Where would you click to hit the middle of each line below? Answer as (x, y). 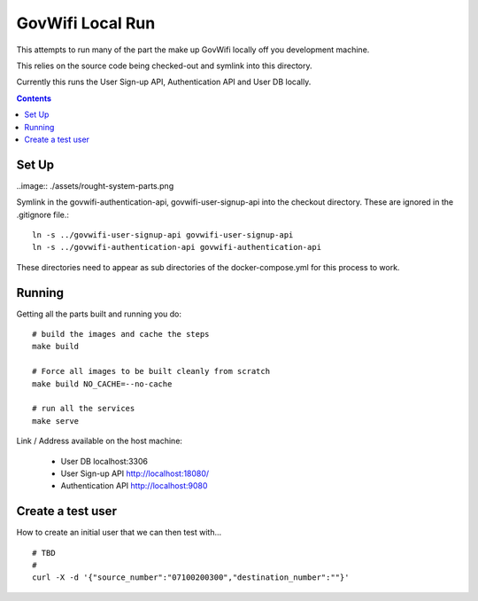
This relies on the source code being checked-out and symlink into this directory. (165, 66)
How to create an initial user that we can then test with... (119, 533)
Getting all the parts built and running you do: (99, 314)
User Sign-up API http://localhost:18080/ (135, 473)
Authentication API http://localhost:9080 (134, 486)
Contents (34, 98)
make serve (56, 421)
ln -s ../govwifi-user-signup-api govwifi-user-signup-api (163, 234)
